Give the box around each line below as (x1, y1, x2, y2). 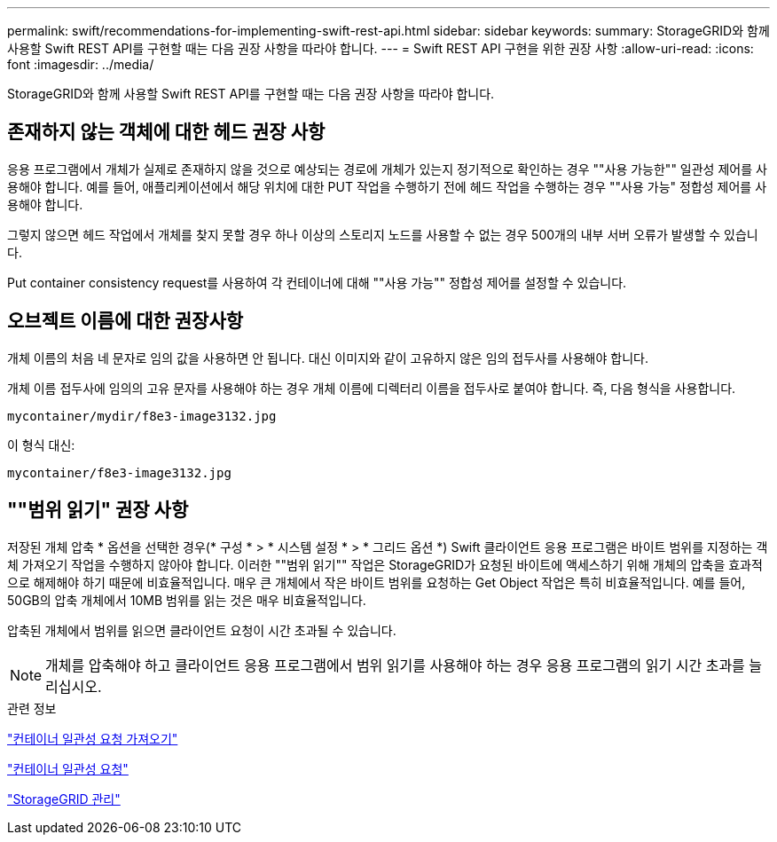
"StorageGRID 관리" (7, 791, 121, 807)
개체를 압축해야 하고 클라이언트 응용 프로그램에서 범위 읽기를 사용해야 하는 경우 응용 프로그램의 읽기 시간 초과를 (45, 656, 745, 674)
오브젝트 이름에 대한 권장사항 (7, 310, 244, 333)
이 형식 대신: (7, 437, 75, 452)
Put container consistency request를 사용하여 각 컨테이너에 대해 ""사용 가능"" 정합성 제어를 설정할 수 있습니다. (7, 274, 627, 290)
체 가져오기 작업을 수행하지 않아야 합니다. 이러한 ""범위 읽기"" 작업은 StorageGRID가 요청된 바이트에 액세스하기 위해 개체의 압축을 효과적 (7, 556, 763, 572)
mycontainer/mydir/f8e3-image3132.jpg (7, 408, 277, 423)
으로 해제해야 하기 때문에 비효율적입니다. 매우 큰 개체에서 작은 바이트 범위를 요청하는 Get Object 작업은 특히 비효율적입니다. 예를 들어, (7, 574, 746, 590)
